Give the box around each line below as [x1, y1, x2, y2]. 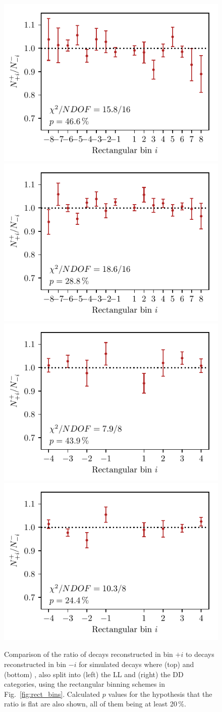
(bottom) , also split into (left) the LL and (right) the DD [4, 669, 184, 679]
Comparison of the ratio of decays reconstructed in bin [4, 649, 173, 659]
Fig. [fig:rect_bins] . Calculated [4, 688, 100, 699]
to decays [185, 649, 214, 659]
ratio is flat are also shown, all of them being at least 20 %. [4, 698, 186, 709]
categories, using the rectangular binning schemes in [4, 679, 165, 689]
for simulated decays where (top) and [79, 658, 194, 669]
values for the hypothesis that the [108, 688, 212, 699]
